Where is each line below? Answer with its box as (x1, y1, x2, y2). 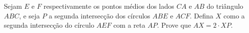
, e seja (19, 10, 40, 20)
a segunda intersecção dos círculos (48, 10, 150, 20)
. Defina (189, 10, 213, 20)
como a (223, 10, 245, 20)
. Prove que (157, 20, 191, 30)
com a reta (113, 20, 145, 30)
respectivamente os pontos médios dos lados (43, 1, 174, 11)
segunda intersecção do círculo (4, 20, 94, 30)
